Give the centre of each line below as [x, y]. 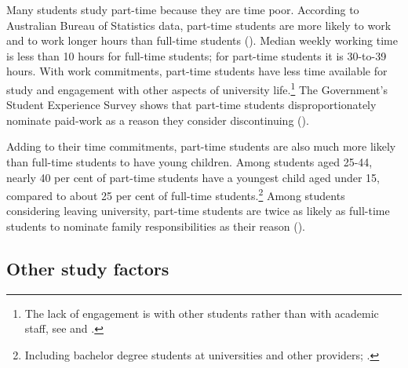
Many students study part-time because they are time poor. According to [183, 9]
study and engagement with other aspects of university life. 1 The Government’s [197, 88]
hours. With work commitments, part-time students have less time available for [197, 71]
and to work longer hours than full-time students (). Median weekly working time [202, 40]
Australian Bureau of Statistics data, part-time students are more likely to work [199, 25]
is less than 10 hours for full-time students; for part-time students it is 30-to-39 [197, 55]
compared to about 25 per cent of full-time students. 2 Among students [176, 194]
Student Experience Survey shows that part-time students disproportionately [191, 105]
